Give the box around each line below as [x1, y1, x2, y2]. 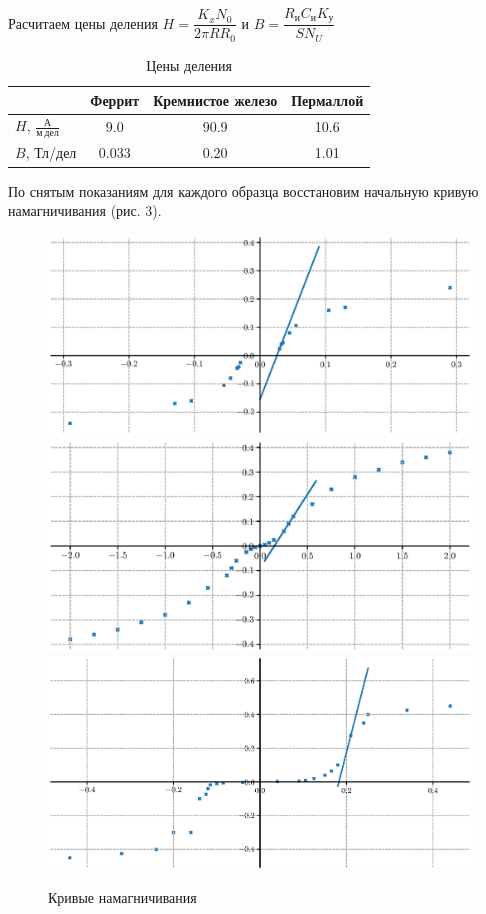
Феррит [90, 89, 140, 110]
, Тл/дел [25, 142, 77, 163]
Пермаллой [291, 89, 364, 110]
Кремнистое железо [153, 89, 278, 110]
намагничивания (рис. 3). [8, 200, 162, 221]
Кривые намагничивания [48, 887, 197, 908]
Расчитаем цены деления [8, 12, 158, 33]
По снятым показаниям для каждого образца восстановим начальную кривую [8, 180, 479, 201]
